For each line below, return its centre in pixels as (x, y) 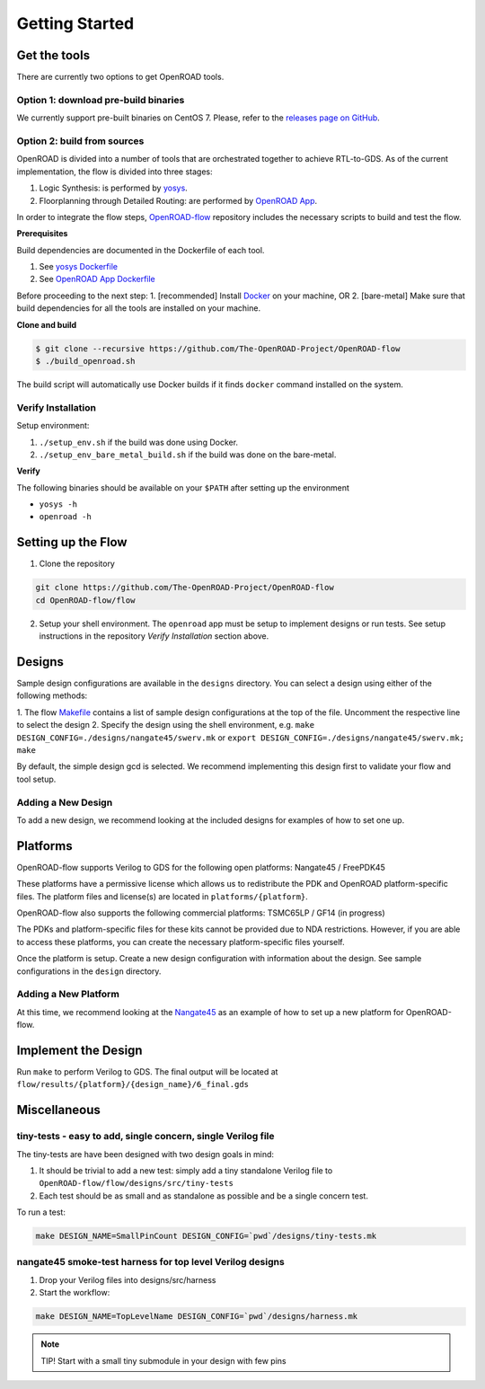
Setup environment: (53, 426)
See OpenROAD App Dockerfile (97, 279)
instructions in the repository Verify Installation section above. (154, 636)
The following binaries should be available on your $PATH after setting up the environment (183, 487)
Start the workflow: (75, 1293)
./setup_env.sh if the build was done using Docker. (138, 442)
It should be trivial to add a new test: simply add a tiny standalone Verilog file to (186, 1170)
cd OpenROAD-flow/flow (85, 600)
